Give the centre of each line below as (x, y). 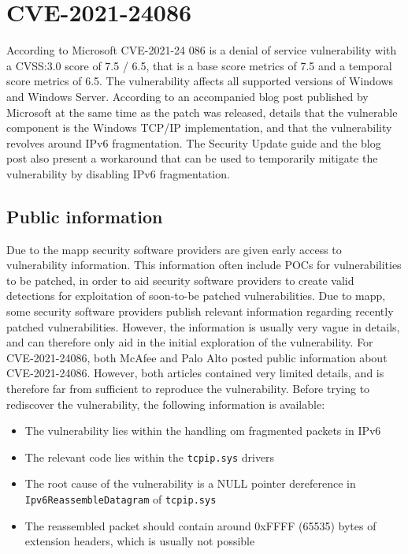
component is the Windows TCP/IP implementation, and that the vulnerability (199, 127)
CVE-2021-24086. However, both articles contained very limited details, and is (195, 373)
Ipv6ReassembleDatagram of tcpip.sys (121, 499)
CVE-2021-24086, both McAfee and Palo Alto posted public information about (197, 357)
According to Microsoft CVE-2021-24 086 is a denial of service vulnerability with (202, 50)
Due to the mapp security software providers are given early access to (174, 249)
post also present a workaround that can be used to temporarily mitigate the (192, 158)
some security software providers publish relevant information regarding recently (200, 311)
